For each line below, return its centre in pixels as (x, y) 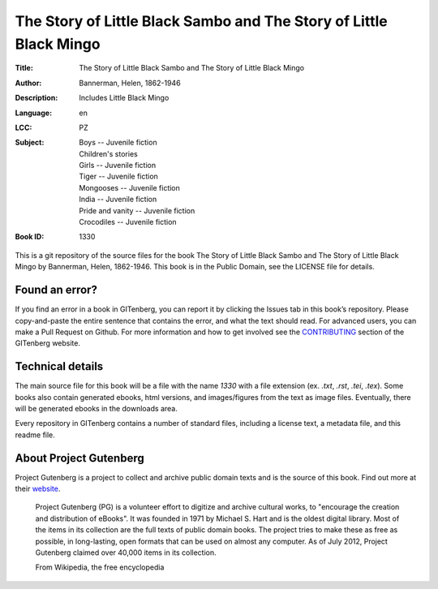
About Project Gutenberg (80, 458)
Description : (36, 98)
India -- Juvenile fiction (118, 200)
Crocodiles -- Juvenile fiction (128, 222)
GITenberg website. (48, 343)
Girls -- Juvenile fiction (118, 166)
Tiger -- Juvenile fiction (118, 176)
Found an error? (56, 290)
